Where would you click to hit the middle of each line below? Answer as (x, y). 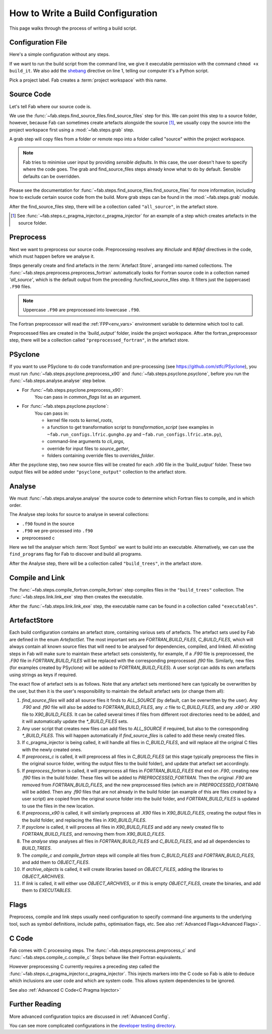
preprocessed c (38, 538)
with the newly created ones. (52, 750)
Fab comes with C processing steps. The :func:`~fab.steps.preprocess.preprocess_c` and (103, 950)
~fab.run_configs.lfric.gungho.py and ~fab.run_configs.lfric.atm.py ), (135, 434)
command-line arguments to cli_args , (86, 441)
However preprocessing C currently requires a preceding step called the (84, 967)
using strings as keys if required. (43, 675)
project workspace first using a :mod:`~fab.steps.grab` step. (72, 130)
